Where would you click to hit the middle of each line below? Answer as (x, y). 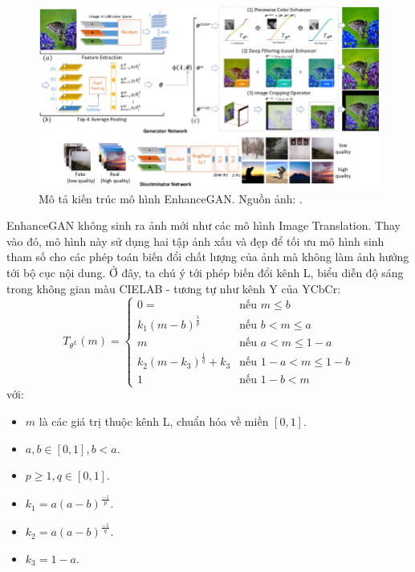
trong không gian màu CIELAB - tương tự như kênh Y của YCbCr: (174, 288)
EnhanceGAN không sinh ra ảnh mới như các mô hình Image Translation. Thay (203, 225)
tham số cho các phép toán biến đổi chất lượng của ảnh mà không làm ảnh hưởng (208, 257)
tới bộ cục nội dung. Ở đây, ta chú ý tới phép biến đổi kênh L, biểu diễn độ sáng (205, 272)
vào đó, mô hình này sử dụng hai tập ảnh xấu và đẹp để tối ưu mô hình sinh (195, 241)
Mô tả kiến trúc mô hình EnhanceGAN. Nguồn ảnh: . (171, 198)
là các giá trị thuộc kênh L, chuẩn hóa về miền (154, 421)
